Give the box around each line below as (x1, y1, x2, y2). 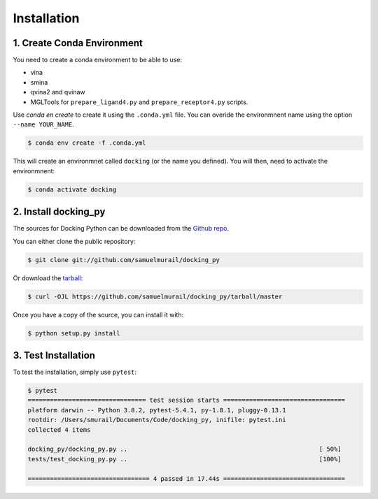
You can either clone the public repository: (13, 237, 136, 245)
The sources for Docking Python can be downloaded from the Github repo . (13, 224, 230, 233)
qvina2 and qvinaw (30, 88, 85, 96)
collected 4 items (27, 426, 91, 433)
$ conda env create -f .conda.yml (27, 139, 146, 147)
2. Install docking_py (13, 206, 106, 218)
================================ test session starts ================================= (27, 396, 346, 405)
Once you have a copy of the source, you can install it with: (13, 310, 184, 319)
